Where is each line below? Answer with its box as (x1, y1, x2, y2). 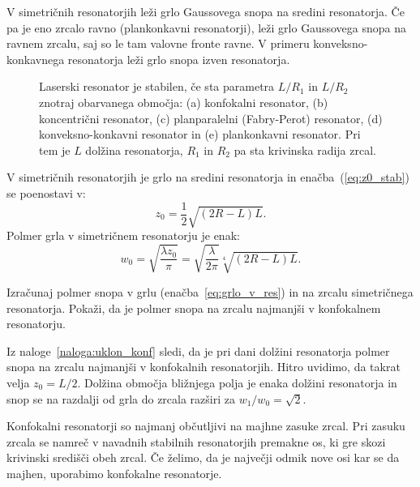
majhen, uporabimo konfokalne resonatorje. (6, 464, 222, 481)
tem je (39, 141, 71, 158)
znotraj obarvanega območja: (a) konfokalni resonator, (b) (39, 93, 328, 110)
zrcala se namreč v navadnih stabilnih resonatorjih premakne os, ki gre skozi (6, 433, 386, 450)
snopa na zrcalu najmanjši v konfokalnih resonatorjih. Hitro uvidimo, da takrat (6, 358, 401, 375)
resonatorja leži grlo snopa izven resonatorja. (67, 50, 290, 67)
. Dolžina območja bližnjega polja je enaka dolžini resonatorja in (77, 374, 397, 391)
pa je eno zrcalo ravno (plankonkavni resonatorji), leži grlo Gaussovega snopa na (6, 19, 406, 36)
